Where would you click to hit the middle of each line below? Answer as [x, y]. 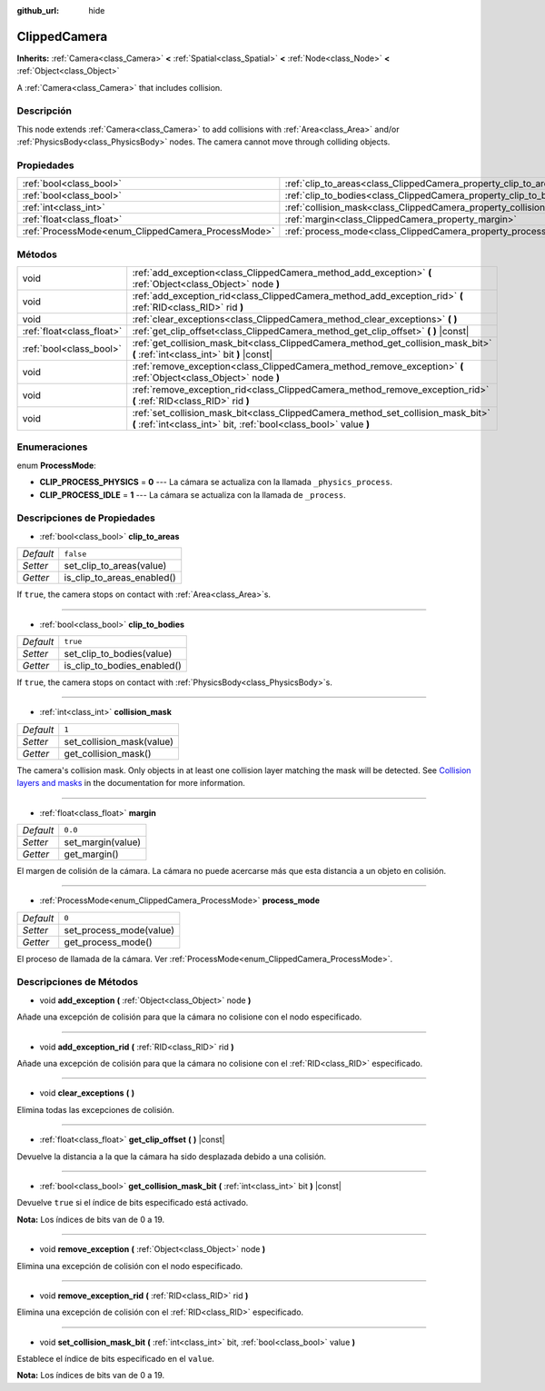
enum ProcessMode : [57, 465]
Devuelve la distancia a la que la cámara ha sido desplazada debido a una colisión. [172, 1156]
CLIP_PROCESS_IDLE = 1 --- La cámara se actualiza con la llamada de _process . [193, 494]
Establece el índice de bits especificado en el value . [116, 1359]
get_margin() [91, 854]
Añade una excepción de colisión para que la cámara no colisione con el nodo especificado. [189, 1017]
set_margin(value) [102, 842]
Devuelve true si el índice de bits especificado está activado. [133, 1203]
